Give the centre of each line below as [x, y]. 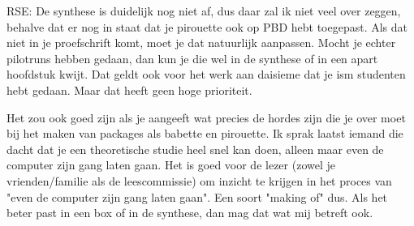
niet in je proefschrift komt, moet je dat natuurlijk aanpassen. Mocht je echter [201, 43]
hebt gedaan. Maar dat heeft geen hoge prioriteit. [129, 90]
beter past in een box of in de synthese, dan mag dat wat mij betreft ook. [190, 213]
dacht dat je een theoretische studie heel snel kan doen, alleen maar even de [195, 149]
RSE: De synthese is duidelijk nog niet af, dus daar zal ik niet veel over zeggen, [204, 11]
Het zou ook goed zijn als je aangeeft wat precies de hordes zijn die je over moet [206, 117]
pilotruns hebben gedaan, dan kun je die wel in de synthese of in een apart [192, 58]
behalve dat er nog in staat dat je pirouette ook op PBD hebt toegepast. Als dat [207, 26]
